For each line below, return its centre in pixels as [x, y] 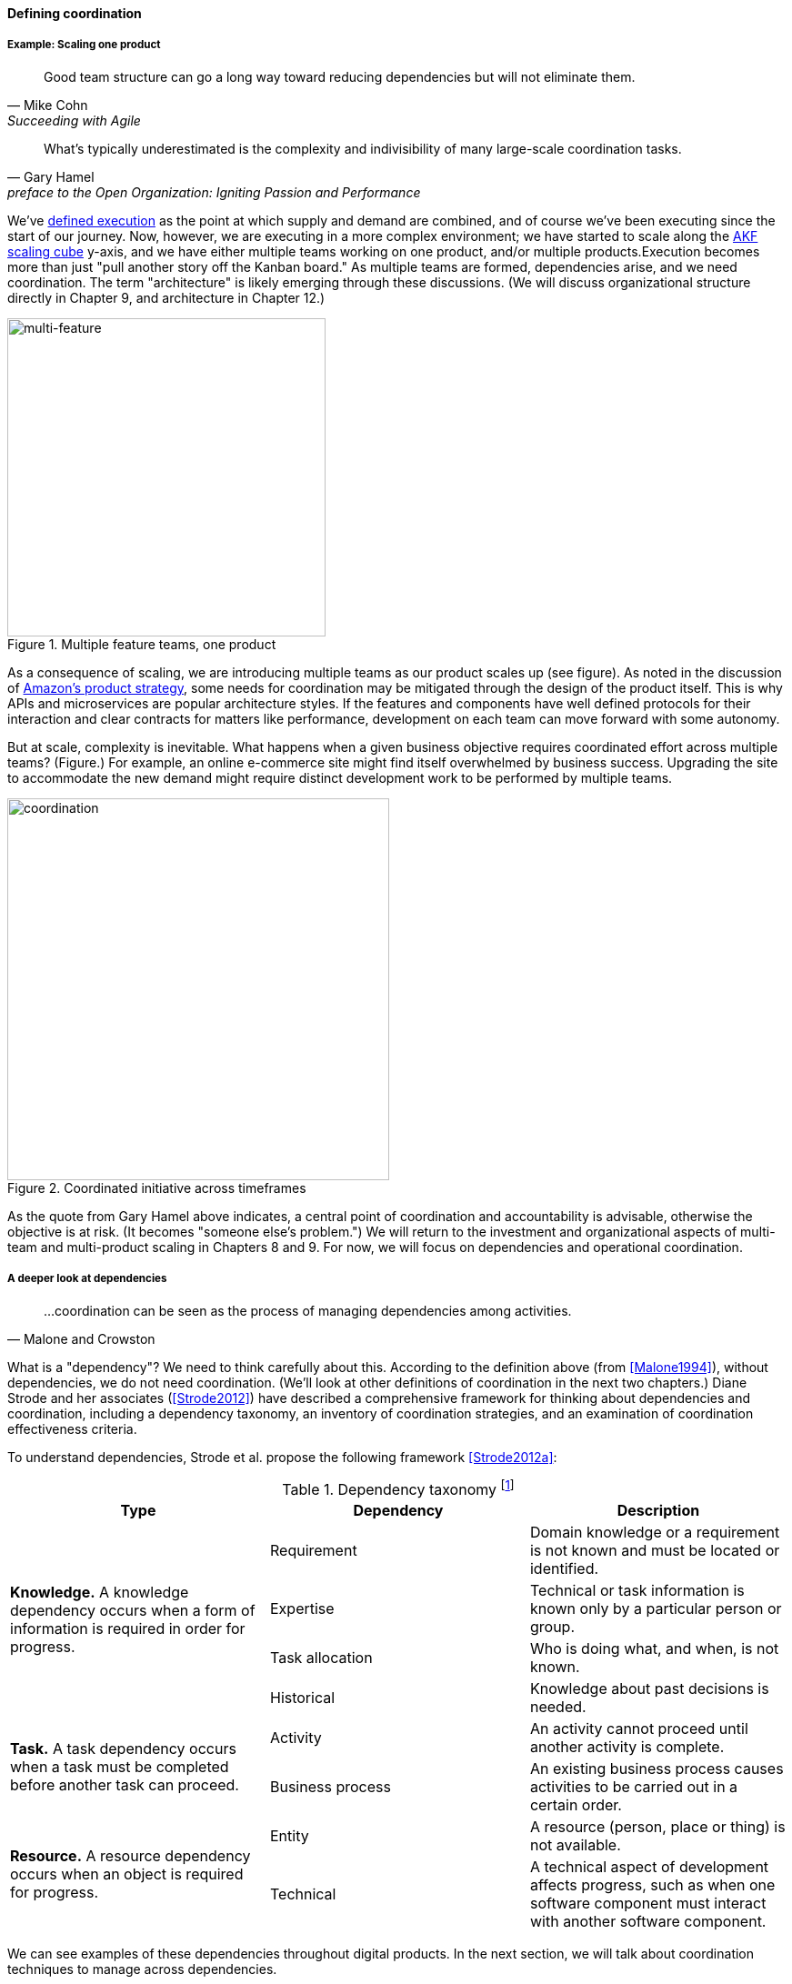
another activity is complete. [627, 1746]
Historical [302, 1697]
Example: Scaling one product [84, 45]
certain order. [576, 1804]
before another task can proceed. [125, 1784]
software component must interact [648, 1903]
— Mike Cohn [48, 105]
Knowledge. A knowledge [100, 1592]
